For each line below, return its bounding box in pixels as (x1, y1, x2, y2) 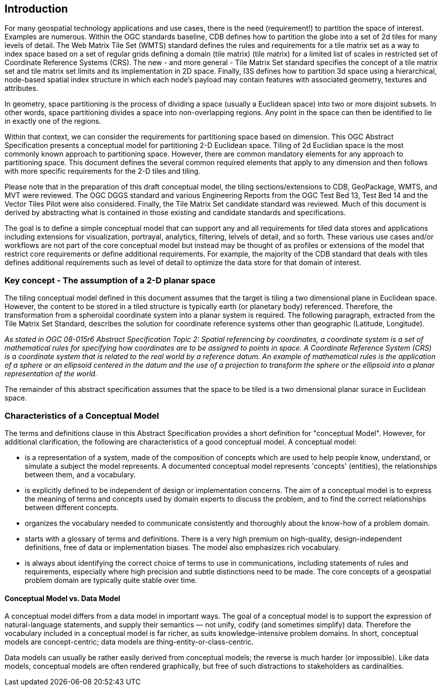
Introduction (5, 3, 68, 15)
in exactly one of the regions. (5, 117, 101, 126)
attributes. (5, 84, 38, 93)
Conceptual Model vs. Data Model (5, 594, 121, 603)
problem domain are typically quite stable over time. (25, 575, 197, 584)
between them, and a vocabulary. (25, 470, 136, 479)
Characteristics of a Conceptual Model (5, 410, 159, 421)
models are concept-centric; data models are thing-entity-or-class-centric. (5, 637, 254, 647)
